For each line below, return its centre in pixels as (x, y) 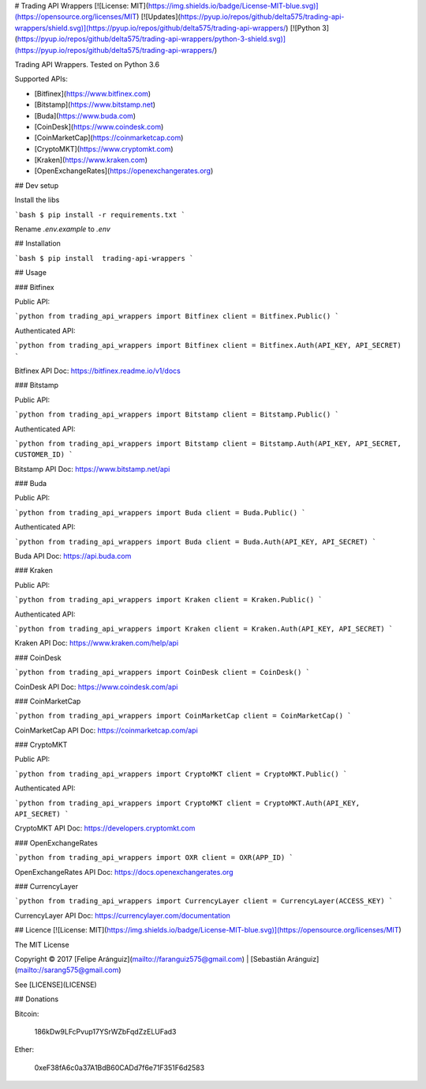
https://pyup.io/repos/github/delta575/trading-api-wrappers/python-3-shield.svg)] (151, 39)
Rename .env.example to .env (62, 229)
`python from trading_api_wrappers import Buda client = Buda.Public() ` (161, 512)
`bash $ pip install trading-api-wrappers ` (104, 258)
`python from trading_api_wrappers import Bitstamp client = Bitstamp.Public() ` (177, 414)
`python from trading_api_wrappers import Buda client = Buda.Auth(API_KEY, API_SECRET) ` (196, 542)
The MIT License (42, 944)
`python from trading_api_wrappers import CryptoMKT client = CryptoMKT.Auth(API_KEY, (187, 803)
